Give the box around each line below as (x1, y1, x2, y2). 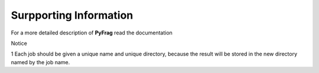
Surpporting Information (11, 9, 134, 22)
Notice (11, 40, 28, 47)
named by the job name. (11, 58, 70, 65)
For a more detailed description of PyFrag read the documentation (11, 29, 172, 36)
